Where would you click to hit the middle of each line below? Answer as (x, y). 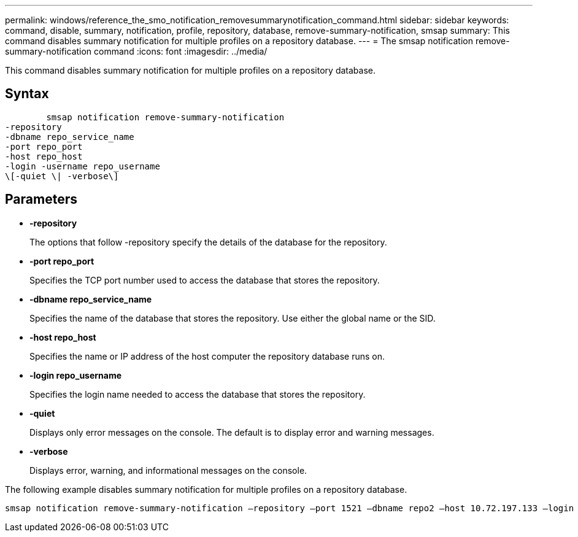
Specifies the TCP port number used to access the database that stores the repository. (205, 280)
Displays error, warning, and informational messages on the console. (168, 470)
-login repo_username (76, 375)
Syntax (27, 94)
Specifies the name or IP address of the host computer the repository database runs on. (207, 356)
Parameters (41, 199)
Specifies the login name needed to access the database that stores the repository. (198, 394)
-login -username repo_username (83, 166)
